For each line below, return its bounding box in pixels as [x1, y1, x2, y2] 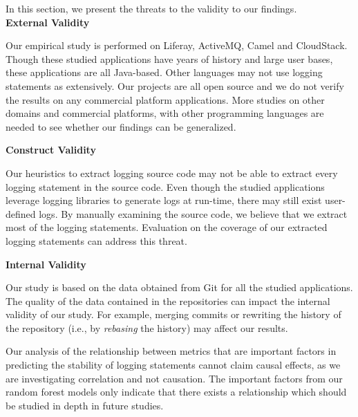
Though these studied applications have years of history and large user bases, [6, 51, 333, 66]
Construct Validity [6, 142, 96, 157]
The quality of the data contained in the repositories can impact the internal [6, 293, 330, 308]
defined [6, 206, 36, 221]
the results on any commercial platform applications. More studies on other [6, 92, 325, 106]
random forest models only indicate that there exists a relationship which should [6, 384, 347, 399]
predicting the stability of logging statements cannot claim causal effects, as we [6, 358, 341, 372]
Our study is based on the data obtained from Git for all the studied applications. [6, 280, 353, 295]
